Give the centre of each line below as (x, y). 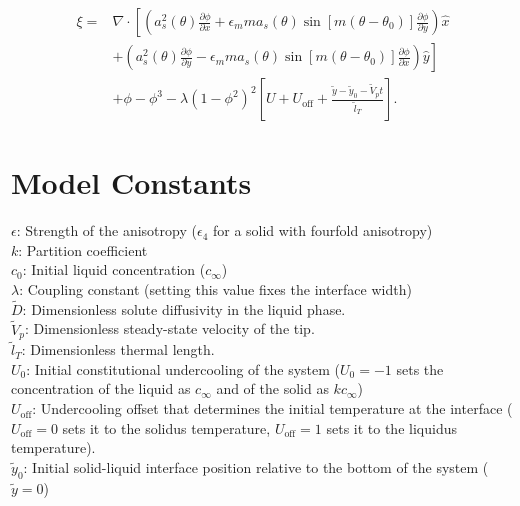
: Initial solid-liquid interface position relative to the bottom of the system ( (256, 466)
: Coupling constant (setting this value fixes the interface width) (215, 289)
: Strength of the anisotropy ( (106, 230)
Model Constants (131, 182)
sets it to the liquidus (391, 427)
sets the (420, 368)
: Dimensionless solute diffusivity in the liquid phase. (184, 308)
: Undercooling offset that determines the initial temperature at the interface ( (272, 408)
